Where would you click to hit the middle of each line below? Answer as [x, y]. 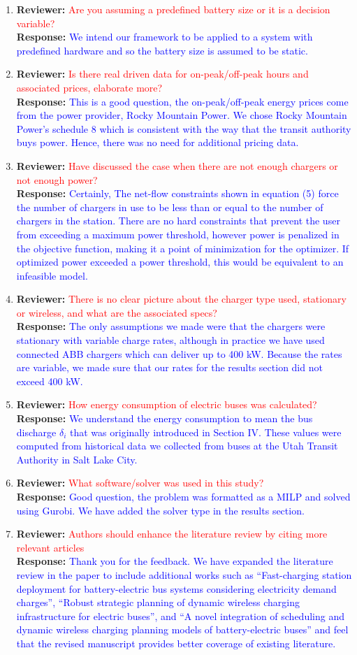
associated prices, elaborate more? [89, 87]
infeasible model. [52, 275]
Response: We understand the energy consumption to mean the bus [165, 418]
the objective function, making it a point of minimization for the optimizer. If [183, 248]
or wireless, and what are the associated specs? [117, 312]
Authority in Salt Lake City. [77, 459]
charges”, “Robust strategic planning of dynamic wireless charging [158, 602]
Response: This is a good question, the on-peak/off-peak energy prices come [182, 101]
